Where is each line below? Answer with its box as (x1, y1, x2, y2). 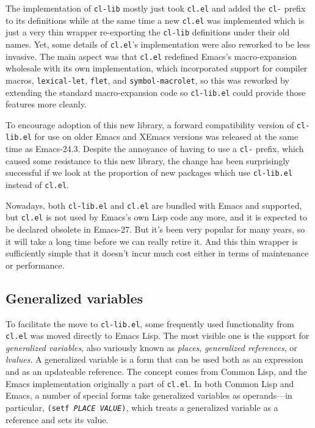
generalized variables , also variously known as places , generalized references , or (5, 341, 297, 354)
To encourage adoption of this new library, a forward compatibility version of (5, 118, 294, 131)
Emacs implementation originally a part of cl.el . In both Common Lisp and (5, 377, 294, 390)
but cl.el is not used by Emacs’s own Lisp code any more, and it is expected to (5, 211, 307, 223)
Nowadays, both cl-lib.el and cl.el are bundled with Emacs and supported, (5, 198, 302, 211)
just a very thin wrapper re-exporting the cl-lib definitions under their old (5, 26, 290, 38)
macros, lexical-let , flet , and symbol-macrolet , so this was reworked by (5, 73, 289, 86)
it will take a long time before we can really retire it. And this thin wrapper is (5, 234, 298, 247)
